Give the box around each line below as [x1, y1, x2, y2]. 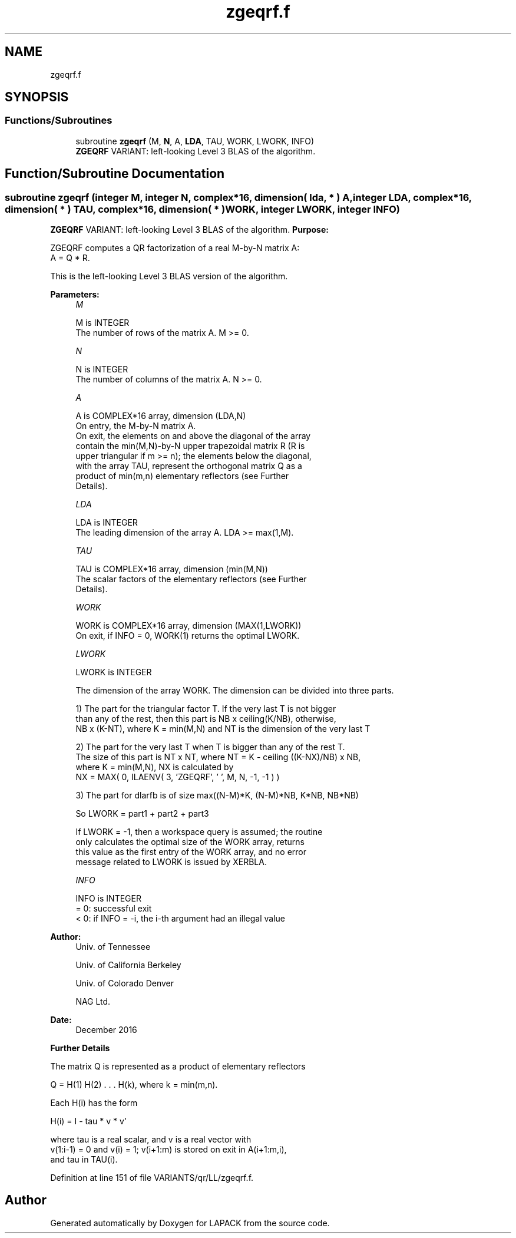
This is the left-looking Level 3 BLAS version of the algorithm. [50, 271, 288, 282]
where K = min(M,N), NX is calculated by [75, 762, 234, 772]
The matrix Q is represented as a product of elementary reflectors [50, 1061, 306, 1072]
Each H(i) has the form [50, 1098, 138, 1108]
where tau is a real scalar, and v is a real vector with [50, 1134, 252, 1145]
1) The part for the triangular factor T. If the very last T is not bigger [75, 704, 336, 714]
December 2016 [75, 1025, 137, 1035]
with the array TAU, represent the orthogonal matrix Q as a [75, 461, 302, 471]
